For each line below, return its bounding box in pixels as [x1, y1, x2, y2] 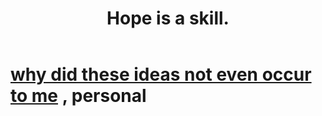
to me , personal [10, 85, 147, 107]
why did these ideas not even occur [10, 63, 312, 86]
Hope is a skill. [106, 7, 230, 30]
